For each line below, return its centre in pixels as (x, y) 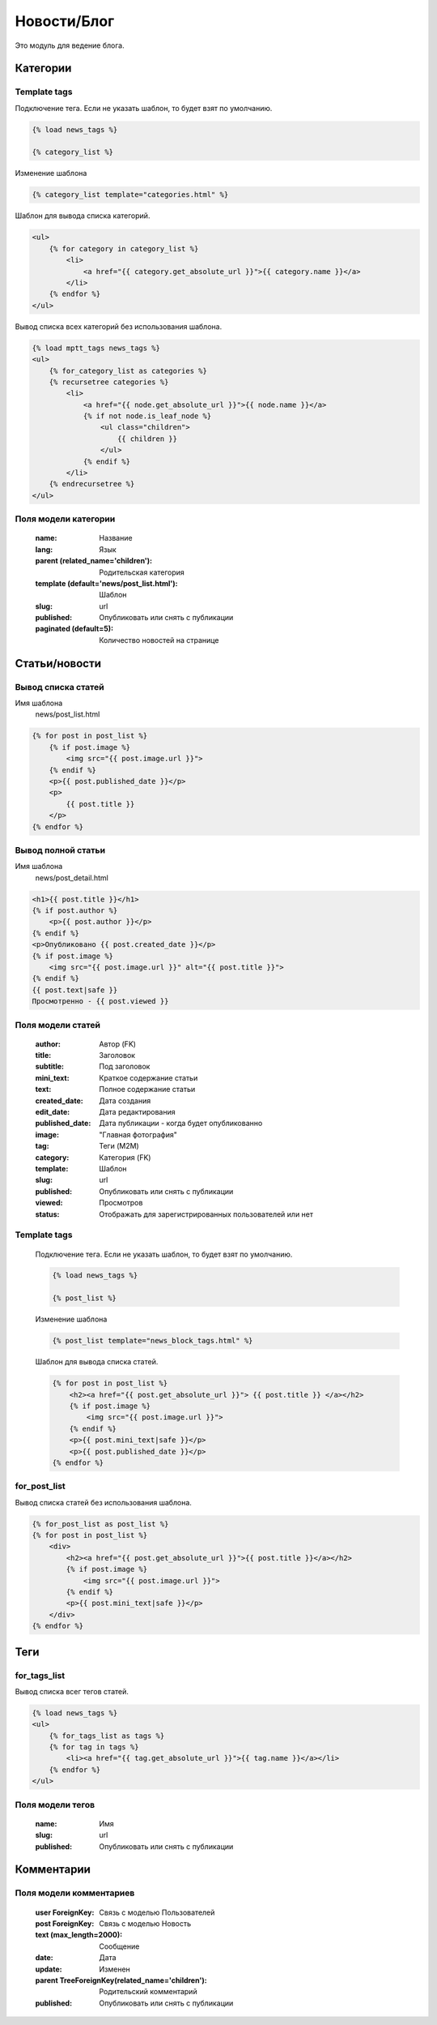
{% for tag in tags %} (94, 1747)
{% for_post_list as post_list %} (100, 1524)
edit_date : (53, 1112)
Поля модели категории (65, 519)
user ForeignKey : (65, 1912)
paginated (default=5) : (74, 629)
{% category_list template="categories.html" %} (130, 195)
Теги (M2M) (119, 1146)
